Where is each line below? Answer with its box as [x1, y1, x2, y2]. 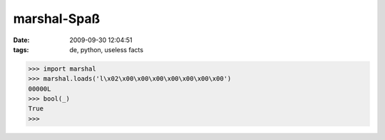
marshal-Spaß [13, 11, 101, 26]
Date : [13, 36, 30, 44]
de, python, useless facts [69, 45, 144, 54]
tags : [13, 45, 29, 54]
